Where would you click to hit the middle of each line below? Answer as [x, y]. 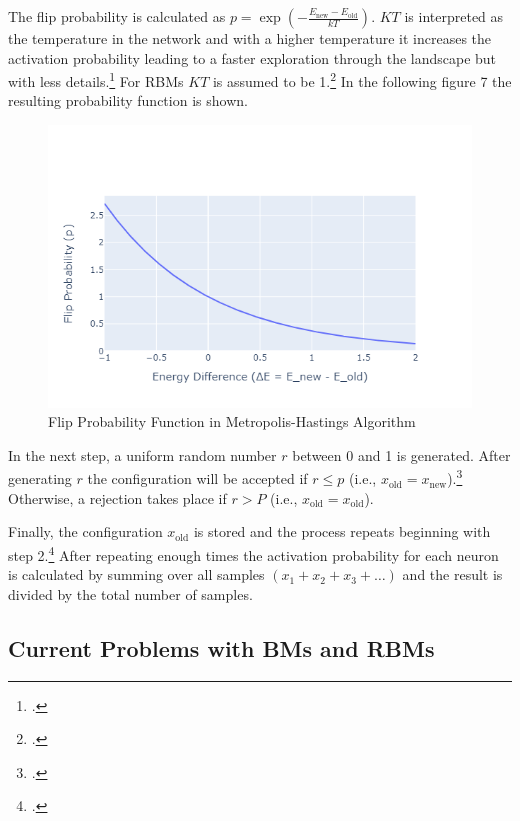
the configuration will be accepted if [197, 478]
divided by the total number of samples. [130, 593]
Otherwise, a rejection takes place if [117, 497]
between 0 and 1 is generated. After [401, 454]
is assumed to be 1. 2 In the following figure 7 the [362, 79]
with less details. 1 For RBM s [96, 79]
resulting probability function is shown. [128, 100]
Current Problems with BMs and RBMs [221, 647]
